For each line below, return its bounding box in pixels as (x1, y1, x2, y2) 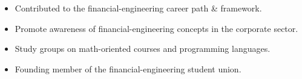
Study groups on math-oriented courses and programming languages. (15, 42, 271, 55)
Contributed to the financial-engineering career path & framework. (15, 2, 262, 14)
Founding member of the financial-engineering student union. (15, 62, 241, 75)
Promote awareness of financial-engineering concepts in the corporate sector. (15, 22, 298, 34)
